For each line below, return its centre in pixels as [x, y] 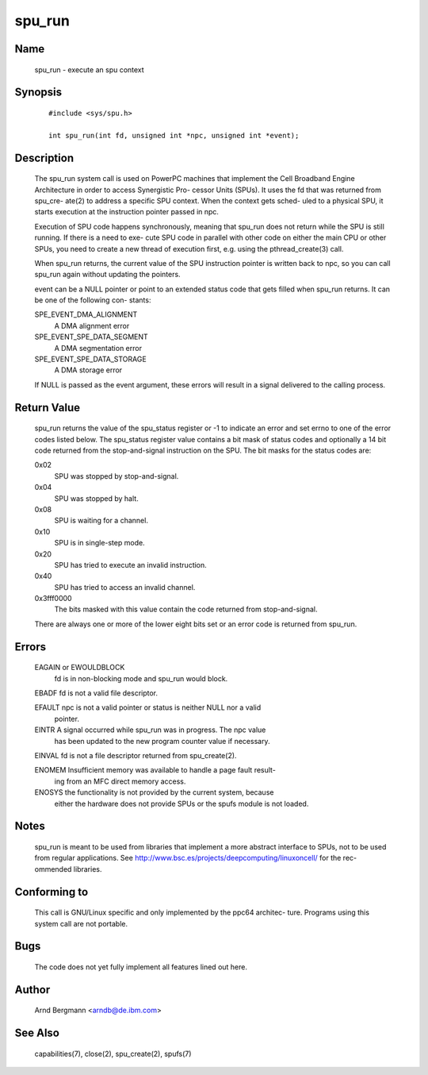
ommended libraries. [68, 869]
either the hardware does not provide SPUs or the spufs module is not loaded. [182, 803]
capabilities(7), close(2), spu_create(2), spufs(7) [113, 1054]
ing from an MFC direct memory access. [120, 781]
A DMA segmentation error [98, 348]
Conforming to [52, 892]
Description [44, 158]
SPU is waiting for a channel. [101, 521]
